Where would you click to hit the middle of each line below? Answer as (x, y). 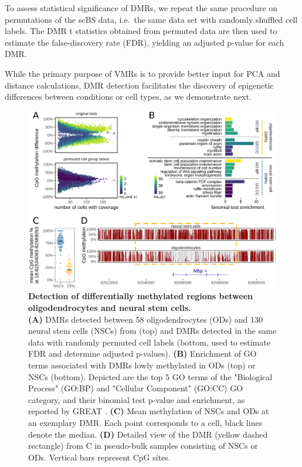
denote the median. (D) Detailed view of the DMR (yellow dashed (148, 434)
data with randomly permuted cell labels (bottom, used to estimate (149, 342)
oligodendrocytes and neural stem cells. (110, 308)
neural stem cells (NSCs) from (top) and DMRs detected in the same (152, 331)
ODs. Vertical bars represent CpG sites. (99, 457)
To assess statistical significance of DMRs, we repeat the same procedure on (141, 8)
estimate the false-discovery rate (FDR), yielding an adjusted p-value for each (145, 42)
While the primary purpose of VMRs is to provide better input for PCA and (142, 73)
